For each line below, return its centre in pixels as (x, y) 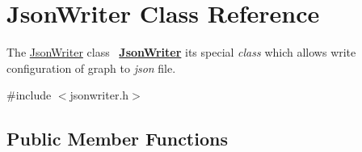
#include (29, 95)
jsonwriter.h (99, 95)
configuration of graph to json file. (91, 68)
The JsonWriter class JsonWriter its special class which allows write (181, 52)
